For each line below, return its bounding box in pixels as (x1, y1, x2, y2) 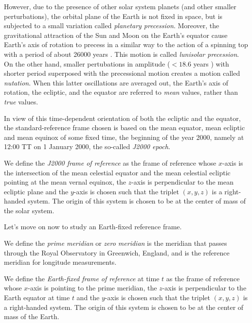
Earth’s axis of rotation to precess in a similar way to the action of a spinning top (4, 39, 248, 50)
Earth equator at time (4, 292, 70, 303)
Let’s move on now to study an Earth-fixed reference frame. (4, 221, 182, 232)
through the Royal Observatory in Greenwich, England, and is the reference (4, 247, 230, 257)
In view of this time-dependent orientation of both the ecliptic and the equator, (4, 113, 241, 123)
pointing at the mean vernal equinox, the (4, 177, 126, 187)
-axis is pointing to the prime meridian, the (28, 283, 157, 293)
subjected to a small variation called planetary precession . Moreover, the (4, 20, 219, 31)
